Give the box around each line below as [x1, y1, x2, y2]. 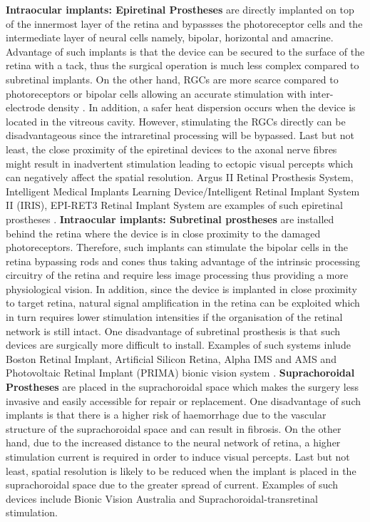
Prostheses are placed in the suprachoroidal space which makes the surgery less [6, 379, 359, 394]
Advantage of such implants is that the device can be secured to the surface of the [6, 43, 365, 58]
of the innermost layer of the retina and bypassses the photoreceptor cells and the [6, 16, 363, 31]
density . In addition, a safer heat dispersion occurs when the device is [48, 100, 356, 115]
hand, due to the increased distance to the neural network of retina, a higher [6, 435, 341, 450]
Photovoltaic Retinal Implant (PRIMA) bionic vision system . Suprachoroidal [6, 365, 355, 380]
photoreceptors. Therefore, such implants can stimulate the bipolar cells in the [6, 240, 349, 255]
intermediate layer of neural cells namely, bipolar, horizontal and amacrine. [6, 30, 334, 45]
